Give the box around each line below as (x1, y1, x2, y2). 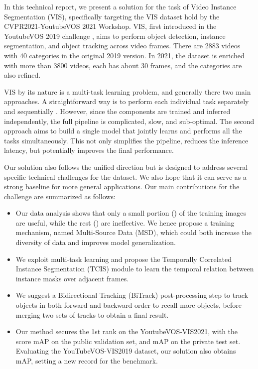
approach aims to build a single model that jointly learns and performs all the (4, 125, 242, 136)
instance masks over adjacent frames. (15, 273, 129, 283)
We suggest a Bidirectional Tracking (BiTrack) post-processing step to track (15, 290, 248, 300)
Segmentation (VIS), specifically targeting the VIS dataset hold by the (4, 11, 220, 21)
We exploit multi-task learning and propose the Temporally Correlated (15, 253, 232, 264)
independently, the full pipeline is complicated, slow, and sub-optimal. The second (4, 116, 255, 126)
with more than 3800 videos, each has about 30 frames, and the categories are (4, 60, 242, 70)
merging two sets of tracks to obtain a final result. (15, 309, 169, 320)
